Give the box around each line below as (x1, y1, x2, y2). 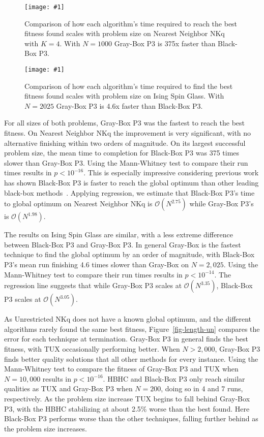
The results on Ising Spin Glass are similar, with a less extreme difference (4, 229, 233, 240)
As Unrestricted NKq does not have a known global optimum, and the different (4, 314, 252, 324)
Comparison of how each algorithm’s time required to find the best (24, 80, 233, 91)
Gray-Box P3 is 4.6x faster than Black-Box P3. (56, 100, 203, 111)
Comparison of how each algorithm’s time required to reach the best (24, 18, 238, 28)
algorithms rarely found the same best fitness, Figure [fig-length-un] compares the (4, 323, 260, 334)
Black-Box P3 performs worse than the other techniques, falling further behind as (4, 413, 258, 424)
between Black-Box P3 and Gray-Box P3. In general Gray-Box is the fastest (4, 239, 241, 249)
